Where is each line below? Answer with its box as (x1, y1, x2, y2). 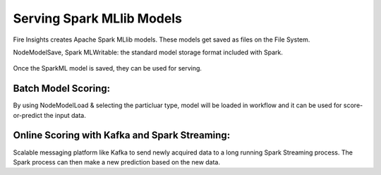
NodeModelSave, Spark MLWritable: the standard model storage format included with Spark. (13, 48, 284, 56)
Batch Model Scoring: (13, 83, 111, 95)
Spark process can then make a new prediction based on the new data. (13, 157, 220, 166)
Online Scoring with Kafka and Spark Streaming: (13, 129, 231, 141)
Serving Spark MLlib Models (13, 11, 183, 26)
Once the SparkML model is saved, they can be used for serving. (13, 64, 202, 73)
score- (343, 101, 363, 109)
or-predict (13, 111, 42, 119)
